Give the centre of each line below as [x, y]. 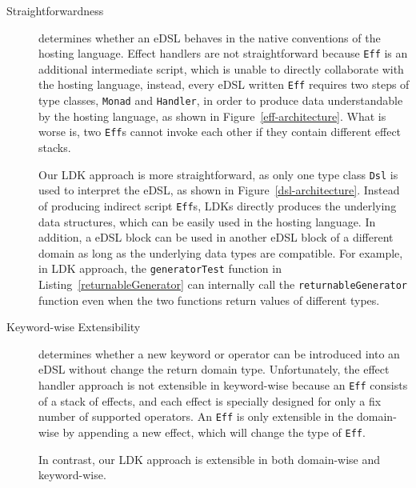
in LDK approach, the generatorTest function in [160, 268]
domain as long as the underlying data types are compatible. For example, [221, 252]
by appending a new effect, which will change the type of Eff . [214, 432]
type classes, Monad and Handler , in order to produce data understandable [221, 100]
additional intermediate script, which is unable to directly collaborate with [221, 68]
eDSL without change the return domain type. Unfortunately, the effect [214, 369]
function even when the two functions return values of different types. [209, 300]
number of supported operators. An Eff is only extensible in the [196, 416]
